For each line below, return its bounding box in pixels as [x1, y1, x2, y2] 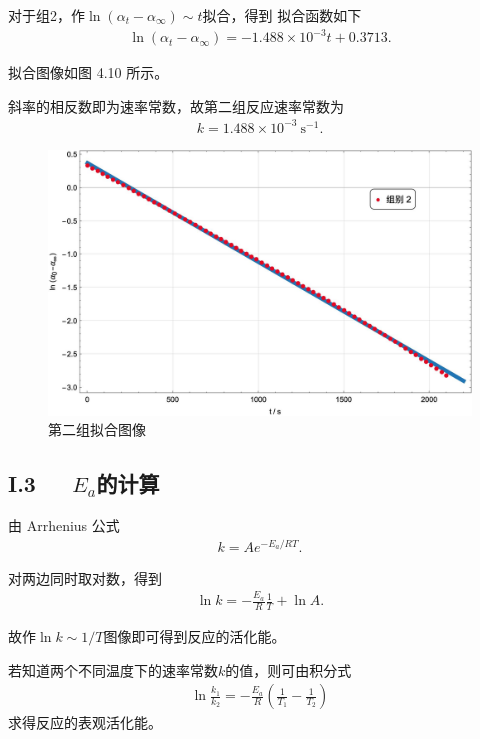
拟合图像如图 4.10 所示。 [8, 62, 169, 83]
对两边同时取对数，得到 [8, 567, 162, 588]
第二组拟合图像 [48, 419, 146, 440]
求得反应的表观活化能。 [8, 712, 162, 733]
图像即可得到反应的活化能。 [103, 625, 286, 646]
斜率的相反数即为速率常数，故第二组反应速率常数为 [8, 95, 344, 116]
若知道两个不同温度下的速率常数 [8, 659, 218, 680]
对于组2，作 [8, 5, 85, 25]
